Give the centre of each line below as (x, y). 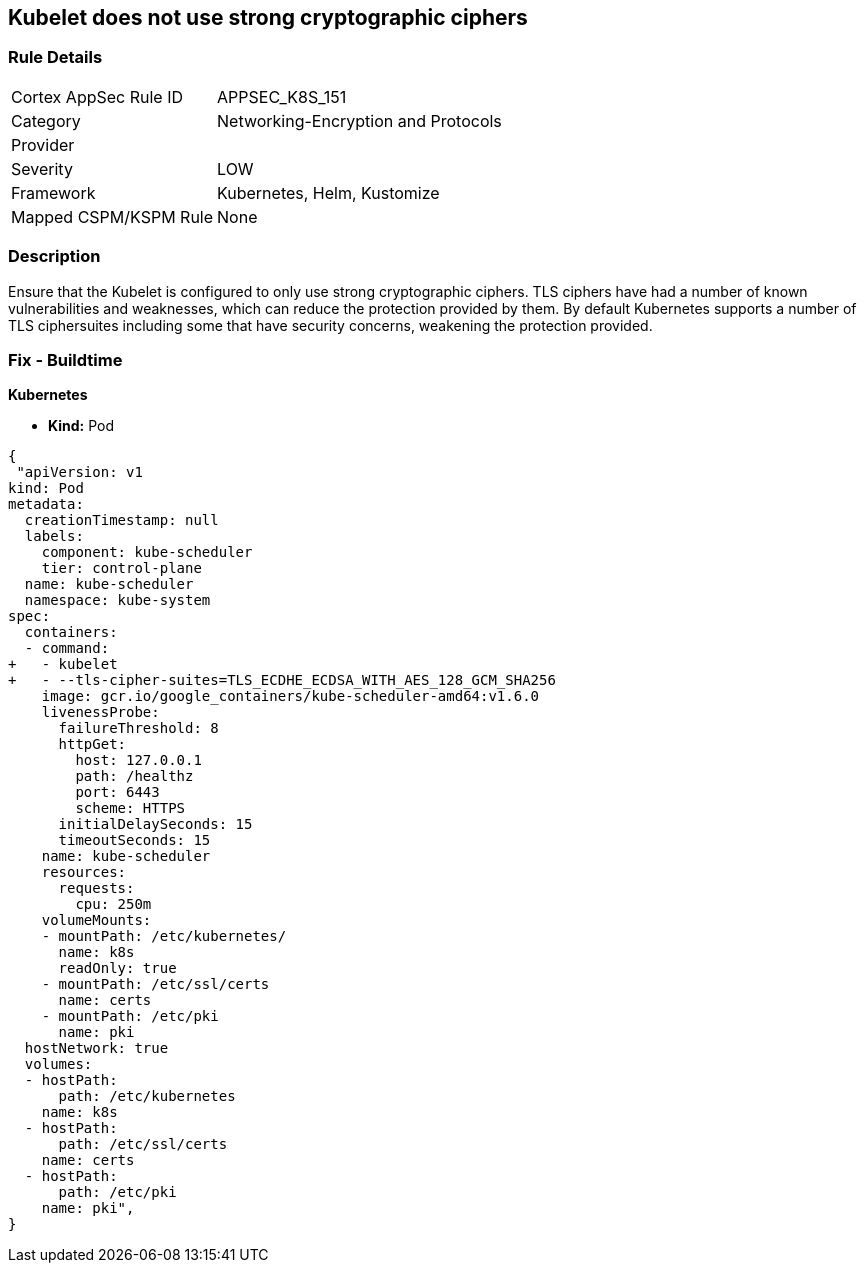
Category (46, 120)
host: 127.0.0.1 (138, 760)
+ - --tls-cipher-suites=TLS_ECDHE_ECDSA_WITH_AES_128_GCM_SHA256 (282, 680)
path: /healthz (134, 776)
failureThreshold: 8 (138, 728)
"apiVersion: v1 (79, 472)
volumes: (58, 1064)
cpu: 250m (113, 904)
